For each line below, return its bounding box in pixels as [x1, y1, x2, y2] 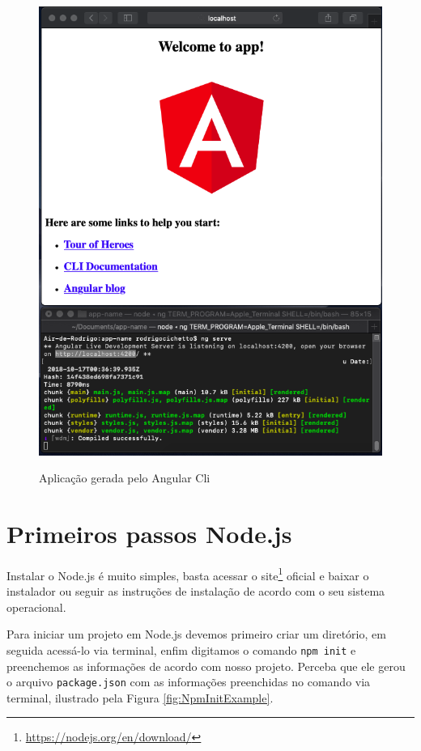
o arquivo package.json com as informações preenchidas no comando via [6, 673, 371, 690]
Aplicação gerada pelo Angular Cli [39, 469, 210, 486]
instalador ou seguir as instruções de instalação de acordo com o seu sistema [6, 583, 385, 600]
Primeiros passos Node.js [6, 516, 292, 549]
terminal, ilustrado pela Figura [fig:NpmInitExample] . [6, 689, 274, 706]
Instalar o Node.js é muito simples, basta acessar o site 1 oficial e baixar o [6, 564, 369, 583]
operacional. [6, 598, 66, 615]
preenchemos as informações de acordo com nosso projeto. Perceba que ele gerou [6, 657, 406, 674]
